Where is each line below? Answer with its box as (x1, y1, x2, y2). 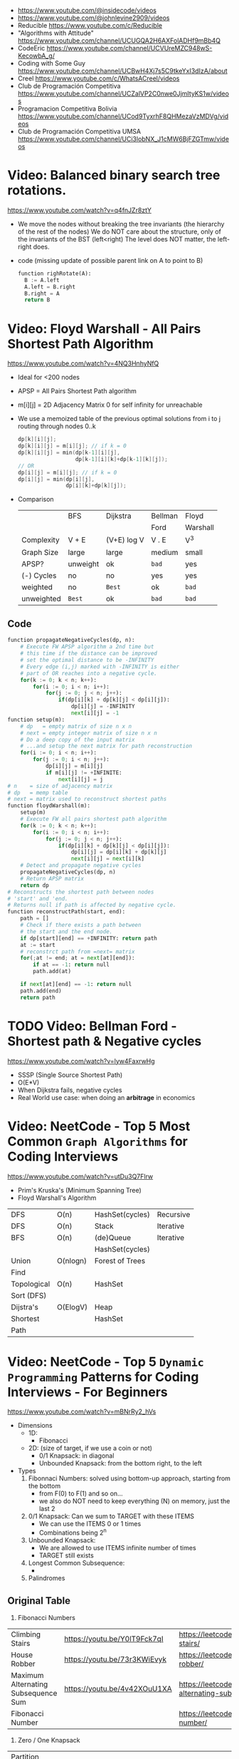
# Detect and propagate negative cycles (20, 862, 142, 869)
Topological (11, 1279, 51, 1289)
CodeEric (17, 44, 46, 52)
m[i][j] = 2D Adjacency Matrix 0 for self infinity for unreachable (17, 400, 203, 409)
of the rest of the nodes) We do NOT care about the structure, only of (17, 227, 222, 236)
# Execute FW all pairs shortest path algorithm (20, 816, 167, 823)
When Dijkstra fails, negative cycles (17, 1086, 122, 1094)
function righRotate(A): (17, 270, 92, 277)
